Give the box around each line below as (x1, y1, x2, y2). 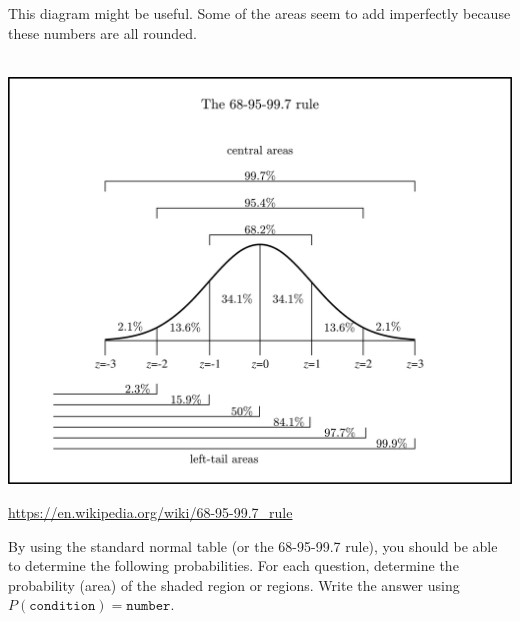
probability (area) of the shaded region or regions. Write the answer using (8, 574, 460, 595)
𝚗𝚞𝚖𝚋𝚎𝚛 (126, 599, 171, 614)
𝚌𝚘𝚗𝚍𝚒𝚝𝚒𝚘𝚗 (29, 599, 96, 614)
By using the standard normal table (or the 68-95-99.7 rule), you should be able (8, 535, 498, 556)
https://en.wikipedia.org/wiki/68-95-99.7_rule (8, 501, 293, 522)
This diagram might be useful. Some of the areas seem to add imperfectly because (8, 3, 511, 23)
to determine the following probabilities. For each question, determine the (8, 555, 459, 576)
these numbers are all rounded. (8, 22, 197, 43)
